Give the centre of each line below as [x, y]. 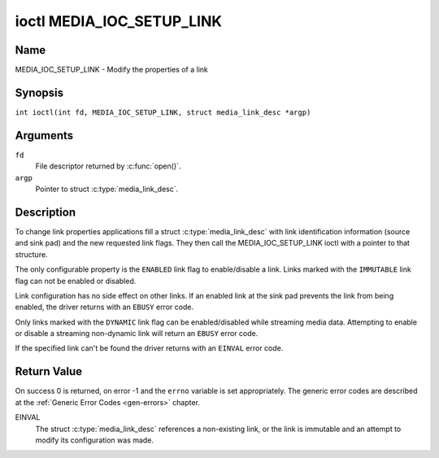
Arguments [44, 135]
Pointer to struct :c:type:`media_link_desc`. [107, 189]
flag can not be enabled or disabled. [76, 281]
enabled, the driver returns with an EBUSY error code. [104, 307]
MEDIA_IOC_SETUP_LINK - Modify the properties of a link [112, 70]
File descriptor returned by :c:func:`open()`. [108, 166]
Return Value [49, 371]
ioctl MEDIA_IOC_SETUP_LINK [119, 21]
